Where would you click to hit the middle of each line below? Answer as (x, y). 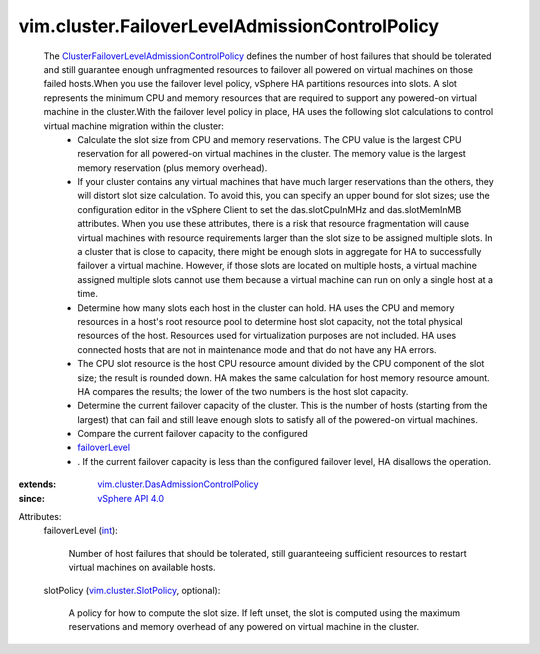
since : (31, 498)
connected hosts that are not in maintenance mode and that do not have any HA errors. (257, 349)
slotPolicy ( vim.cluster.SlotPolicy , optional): (132, 590)
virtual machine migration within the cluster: (134, 126)
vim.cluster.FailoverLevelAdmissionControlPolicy (229, 26)
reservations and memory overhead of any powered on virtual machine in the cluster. (244, 627)
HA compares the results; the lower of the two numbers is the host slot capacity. (243, 391)
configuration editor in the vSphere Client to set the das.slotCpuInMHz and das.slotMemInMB (269, 209)
